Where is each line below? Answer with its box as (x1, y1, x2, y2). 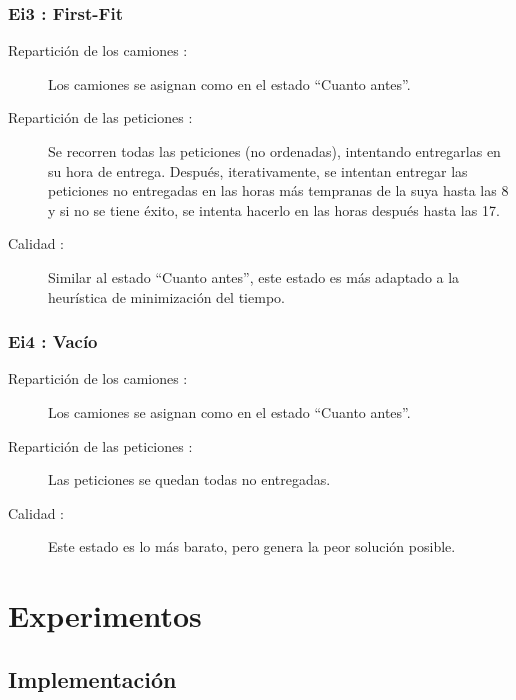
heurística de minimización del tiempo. (48, 286, 285, 307)
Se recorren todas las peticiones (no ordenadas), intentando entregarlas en (48, 141, 501, 161)
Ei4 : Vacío (8, 329, 98, 354)
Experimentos (8, 595, 202, 636)
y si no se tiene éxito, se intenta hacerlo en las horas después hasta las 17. (48, 199, 500, 220)
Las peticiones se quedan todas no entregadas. (48, 469, 331, 490)
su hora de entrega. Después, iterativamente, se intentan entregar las (48, 160, 468, 181)
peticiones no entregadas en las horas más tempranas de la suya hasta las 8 (48, 180, 509, 201)
